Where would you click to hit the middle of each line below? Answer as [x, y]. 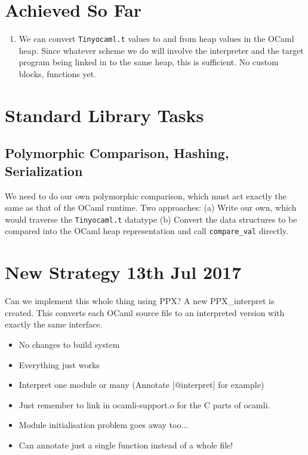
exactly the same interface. [54, 324]
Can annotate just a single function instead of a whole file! [126, 445]
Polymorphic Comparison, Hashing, [117, 153]
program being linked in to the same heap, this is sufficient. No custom [149, 62]
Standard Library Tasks [104, 115]
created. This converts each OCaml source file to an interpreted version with [145, 312]
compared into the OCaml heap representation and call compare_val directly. [147, 231]
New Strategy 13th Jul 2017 [123, 272]
